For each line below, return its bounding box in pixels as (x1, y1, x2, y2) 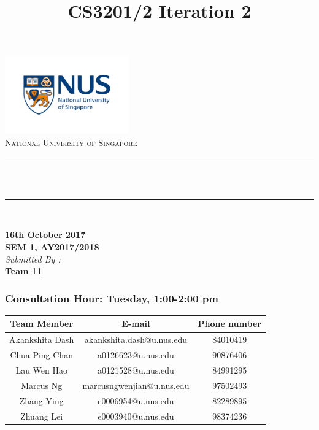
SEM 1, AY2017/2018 (5, 240, 99, 253)
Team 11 (5, 264, 42, 277)
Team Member (10, 317, 74, 330)
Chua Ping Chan (10, 348, 73, 361)
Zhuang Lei (20, 409, 63, 422)
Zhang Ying (19, 394, 64, 407)
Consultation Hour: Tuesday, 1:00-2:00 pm (5, 290, 218, 305)
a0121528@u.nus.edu (97, 363, 174, 376)
